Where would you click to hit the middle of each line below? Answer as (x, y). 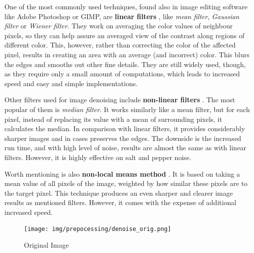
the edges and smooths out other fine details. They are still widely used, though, (125, 64)
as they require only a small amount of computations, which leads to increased (122, 74)
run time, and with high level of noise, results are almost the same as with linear (126, 148)
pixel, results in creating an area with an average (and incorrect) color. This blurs (127, 54)
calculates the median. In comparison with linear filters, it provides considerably (125, 128)
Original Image (46, 245)
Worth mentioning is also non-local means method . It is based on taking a (122, 173)
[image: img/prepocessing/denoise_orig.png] (98, 229)
